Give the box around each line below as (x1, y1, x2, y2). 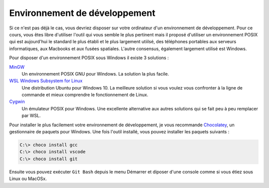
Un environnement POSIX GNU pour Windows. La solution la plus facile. (21, 71, 169, 77)
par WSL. (21, 112, 41, 119)
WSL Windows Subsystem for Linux (9, 78, 83, 84)
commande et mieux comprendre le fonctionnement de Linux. (21, 92, 148, 98)
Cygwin (9, 98, 25, 104)
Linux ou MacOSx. (9, 176, 47, 182)
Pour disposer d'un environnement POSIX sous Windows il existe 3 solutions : (9, 55, 169, 61)
